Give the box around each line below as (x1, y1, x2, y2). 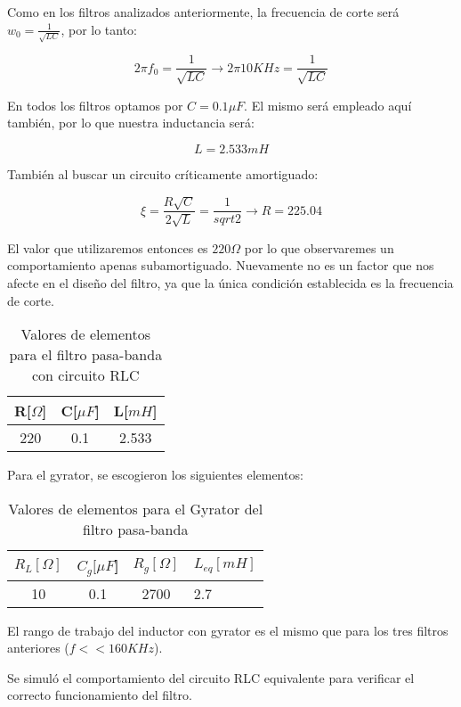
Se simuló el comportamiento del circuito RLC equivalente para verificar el (7, 668, 415, 686)
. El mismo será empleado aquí (244, 95, 412, 114)
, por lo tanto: (61, 20, 138, 38)
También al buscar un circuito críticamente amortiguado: (7, 164, 319, 183)
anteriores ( (7, 638, 69, 657)
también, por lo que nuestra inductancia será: (7, 113, 255, 132)
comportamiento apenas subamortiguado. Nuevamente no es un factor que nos (7, 256, 434, 275)
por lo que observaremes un (244, 238, 394, 257)
